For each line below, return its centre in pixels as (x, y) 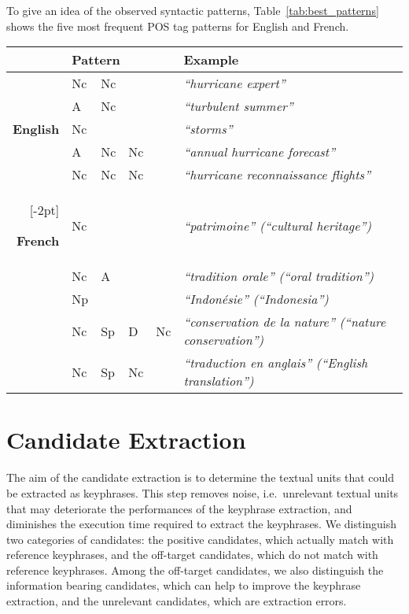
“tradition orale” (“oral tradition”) (279, 276)
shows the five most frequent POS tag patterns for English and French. (178, 26)
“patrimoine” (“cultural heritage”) (277, 225)
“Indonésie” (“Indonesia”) (256, 299)
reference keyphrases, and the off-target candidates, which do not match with (192, 555)
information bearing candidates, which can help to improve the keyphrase (184, 585)
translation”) (219, 381)
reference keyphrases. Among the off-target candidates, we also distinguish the (195, 570)
